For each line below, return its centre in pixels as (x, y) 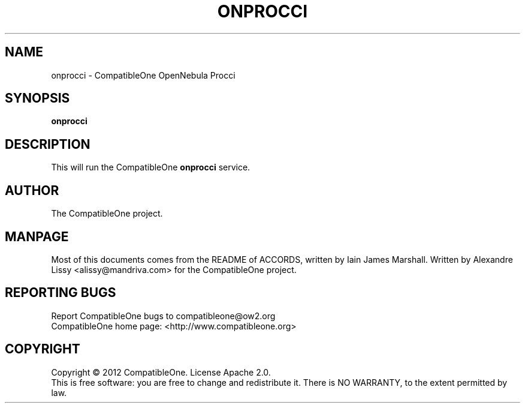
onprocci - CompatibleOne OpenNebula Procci (143, 75)
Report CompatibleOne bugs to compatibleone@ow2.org (163, 316)
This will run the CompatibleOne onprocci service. (151, 167)
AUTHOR (32, 190)
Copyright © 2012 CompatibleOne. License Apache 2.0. (161, 372)
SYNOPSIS (37, 98)
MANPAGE (37, 236)
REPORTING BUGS (61, 293)
